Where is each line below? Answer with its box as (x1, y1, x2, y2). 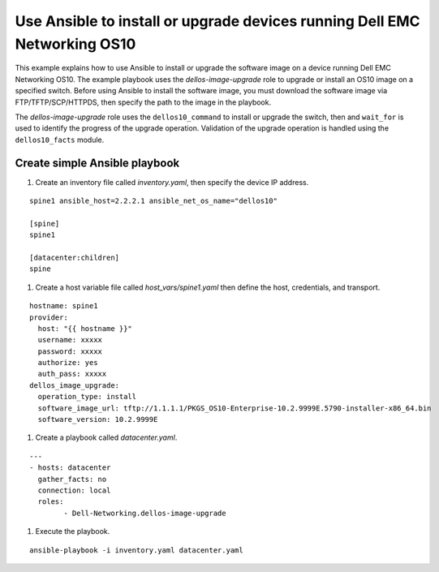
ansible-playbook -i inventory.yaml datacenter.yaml (29, 545, 243, 555)
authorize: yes (37, 358, 98, 368)
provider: (29, 312, 68, 322)
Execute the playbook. (35, 527, 110, 536)
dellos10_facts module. (15, 135, 105, 144)
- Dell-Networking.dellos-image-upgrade (63, 508, 226, 518)
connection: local (37, 485, 111, 495)
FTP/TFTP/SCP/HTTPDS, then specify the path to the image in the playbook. (15, 97, 272, 107)
